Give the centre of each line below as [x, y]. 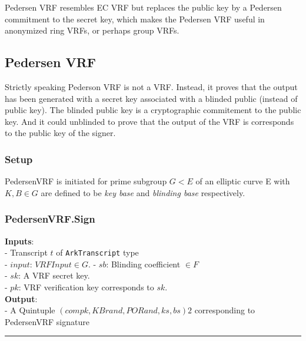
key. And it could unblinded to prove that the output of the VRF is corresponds [149, 121]
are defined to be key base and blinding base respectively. [143, 192]
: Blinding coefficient [143, 264]
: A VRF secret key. [54, 275]
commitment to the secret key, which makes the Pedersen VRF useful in [135, 19]
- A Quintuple [30, 310]
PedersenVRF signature [47, 321]
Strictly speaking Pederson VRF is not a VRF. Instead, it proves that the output [151, 86]
